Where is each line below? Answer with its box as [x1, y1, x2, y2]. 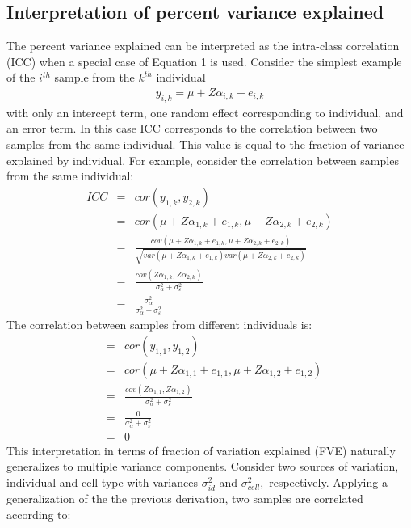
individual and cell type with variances [6, 473, 198, 490]
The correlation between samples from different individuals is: [6, 316, 312, 333]
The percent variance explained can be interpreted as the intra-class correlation [6, 37, 400, 54]
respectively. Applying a [269, 473, 388, 490]
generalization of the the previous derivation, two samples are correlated [6, 489, 363, 506]
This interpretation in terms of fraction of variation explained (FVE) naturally [6, 441, 396, 458]
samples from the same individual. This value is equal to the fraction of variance [6, 136, 405, 152]
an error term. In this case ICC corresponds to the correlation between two [6, 120, 378, 137]
